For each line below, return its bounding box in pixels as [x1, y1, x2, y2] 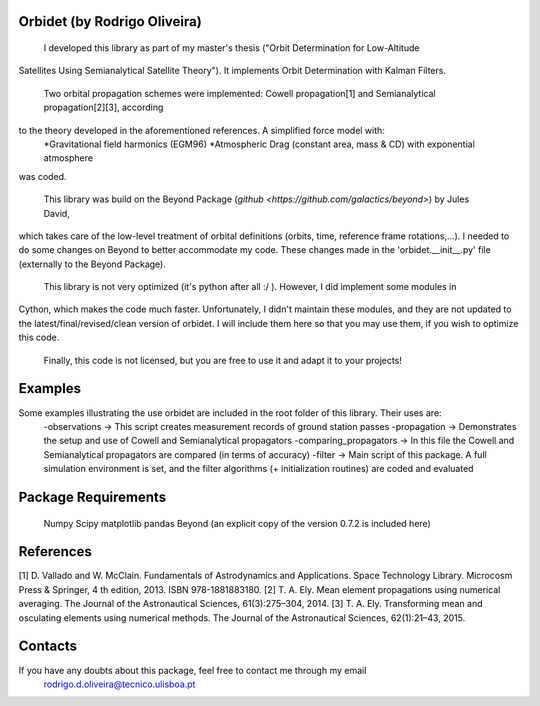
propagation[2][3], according [43, 101, 164, 114]
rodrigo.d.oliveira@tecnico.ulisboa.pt [43, 678, 196, 690]
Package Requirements [18, 488, 167, 505]
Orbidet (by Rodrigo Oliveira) [18, 13, 202, 30]
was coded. [18, 170, 67, 182]
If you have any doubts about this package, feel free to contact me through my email [18, 664, 367, 676]
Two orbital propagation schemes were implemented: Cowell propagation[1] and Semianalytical [43, 87, 436, 99]
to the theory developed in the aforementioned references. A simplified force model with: [18, 124, 385, 136]
